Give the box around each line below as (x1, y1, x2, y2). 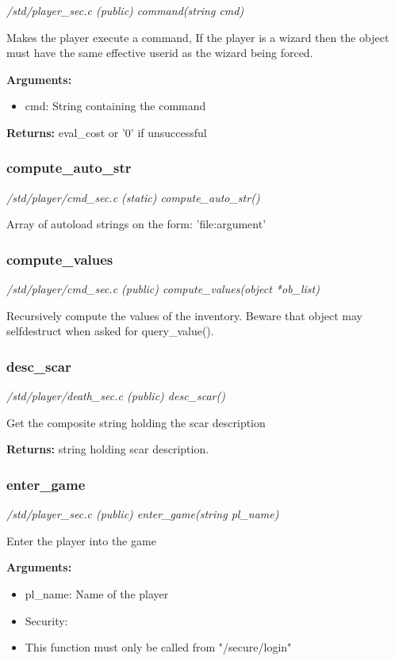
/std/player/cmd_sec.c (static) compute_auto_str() (6, 189, 260, 205)
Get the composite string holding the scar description (6, 414, 266, 430)
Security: (25, 612, 68, 629)
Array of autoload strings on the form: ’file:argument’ (6, 216, 267, 232)
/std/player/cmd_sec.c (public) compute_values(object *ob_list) (6, 281, 320, 297)
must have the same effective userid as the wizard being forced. (6, 44, 313, 61)
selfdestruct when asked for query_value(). (6, 323, 214, 339)
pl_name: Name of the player (25, 585, 169, 602)
